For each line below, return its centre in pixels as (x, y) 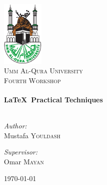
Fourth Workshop (33, 80)
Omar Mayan (24, 162)
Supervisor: (21, 152)
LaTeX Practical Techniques (53, 100)
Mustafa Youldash (32, 135)
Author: (16, 126)
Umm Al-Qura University (43, 71)
